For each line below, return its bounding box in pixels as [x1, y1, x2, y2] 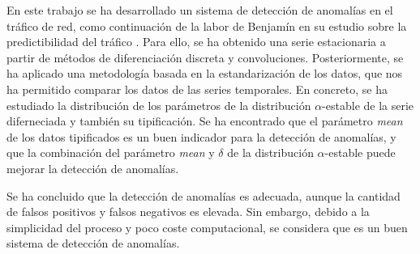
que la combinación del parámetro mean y [6, 144, 215, 161]
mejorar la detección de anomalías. [6, 159, 179, 176]
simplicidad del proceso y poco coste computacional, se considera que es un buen [6, 218, 408, 235]
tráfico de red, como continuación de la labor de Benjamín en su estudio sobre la [6, 17, 407, 34]
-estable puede [324, 144, 396, 161]
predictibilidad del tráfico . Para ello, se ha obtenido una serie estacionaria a [6, 33, 386, 50]
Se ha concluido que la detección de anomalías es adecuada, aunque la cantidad [6, 187, 401, 204]
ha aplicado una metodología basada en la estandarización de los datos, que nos [6, 65, 403, 82]
